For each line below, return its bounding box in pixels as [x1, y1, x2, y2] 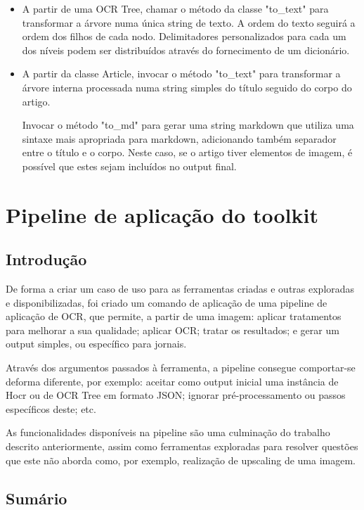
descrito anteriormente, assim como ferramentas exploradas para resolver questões [6, 439, 358, 454]
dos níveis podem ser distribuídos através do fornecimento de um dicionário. [22, 42, 350, 57]
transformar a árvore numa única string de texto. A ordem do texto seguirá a [22, 15, 356, 30]
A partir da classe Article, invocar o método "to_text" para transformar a [22, 66, 341, 81]
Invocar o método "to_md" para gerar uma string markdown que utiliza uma [22, 117, 354, 132]
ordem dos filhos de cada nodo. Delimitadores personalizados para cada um [22, 29, 346, 44]
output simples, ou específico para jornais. [6, 336, 187, 351]
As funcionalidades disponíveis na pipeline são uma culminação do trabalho [6, 425, 330, 440]
